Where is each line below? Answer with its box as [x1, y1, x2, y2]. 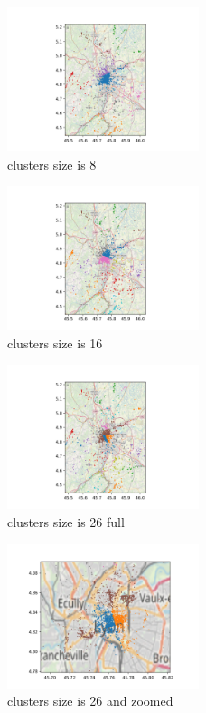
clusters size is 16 [7, 333, 103, 352]
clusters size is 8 [7, 154, 97, 173]
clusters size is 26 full [7, 512, 125, 531]
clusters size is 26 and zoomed [7, 691, 173, 710]
